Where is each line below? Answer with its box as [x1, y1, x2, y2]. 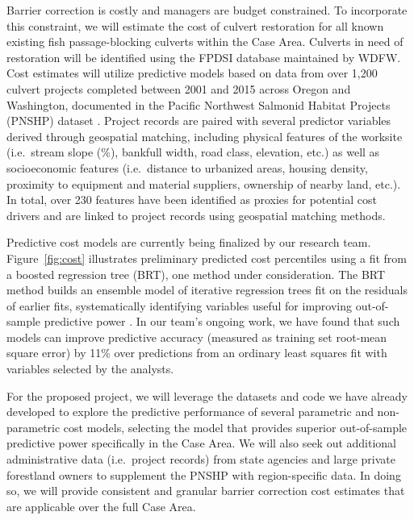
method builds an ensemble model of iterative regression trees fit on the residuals [6, 281, 408, 298]
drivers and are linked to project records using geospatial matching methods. [6, 206, 386, 223]
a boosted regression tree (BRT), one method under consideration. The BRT [6, 265, 386, 282]
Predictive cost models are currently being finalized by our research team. [6, 234, 371, 251]
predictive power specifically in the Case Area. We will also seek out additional [6, 435, 397, 451]
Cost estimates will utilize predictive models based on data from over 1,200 [6, 64, 378, 81]
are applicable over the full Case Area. [6, 497, 196, 514]
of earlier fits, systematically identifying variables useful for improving [6, 297, 353, 314]
